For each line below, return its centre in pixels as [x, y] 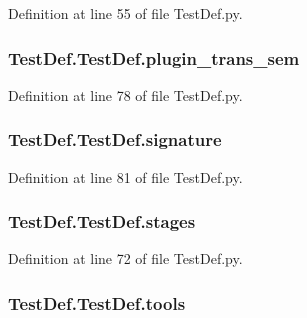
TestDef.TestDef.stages [102, 221]
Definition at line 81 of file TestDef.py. [125, 176]
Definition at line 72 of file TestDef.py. [125, 258]
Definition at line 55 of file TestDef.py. [125, 13]
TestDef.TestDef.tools [97, 302]
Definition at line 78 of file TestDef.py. [125, 94]
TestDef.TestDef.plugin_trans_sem [154, 57]
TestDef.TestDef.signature [115, 139]
